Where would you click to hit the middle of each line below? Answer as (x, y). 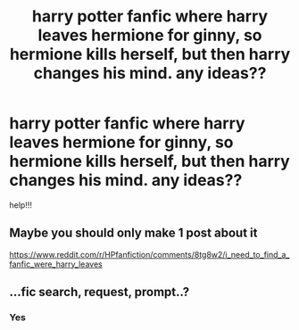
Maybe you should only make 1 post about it (133, 233)
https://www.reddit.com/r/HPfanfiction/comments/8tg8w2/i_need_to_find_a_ (149, 254)
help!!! (21, 205)
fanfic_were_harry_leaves (56, 264)
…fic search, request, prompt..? (100, 292)
